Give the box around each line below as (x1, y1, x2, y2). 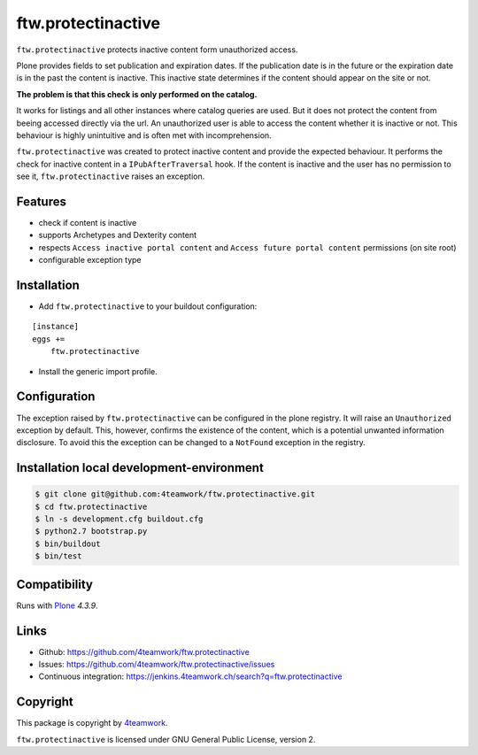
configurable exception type (38, 255, 142, 266)
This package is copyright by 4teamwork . (16, 718, 168, 728)
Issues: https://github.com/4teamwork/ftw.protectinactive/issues (38, 659, 275, 670)
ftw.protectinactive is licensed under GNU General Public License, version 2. (16, 734, 316, 744)
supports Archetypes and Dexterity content (38, 230, 197, 241)
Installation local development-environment (16, 460, 265, 475)
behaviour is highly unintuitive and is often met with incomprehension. (16, 129, 272, 141)
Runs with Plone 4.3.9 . (16, 600, 98, 611)
